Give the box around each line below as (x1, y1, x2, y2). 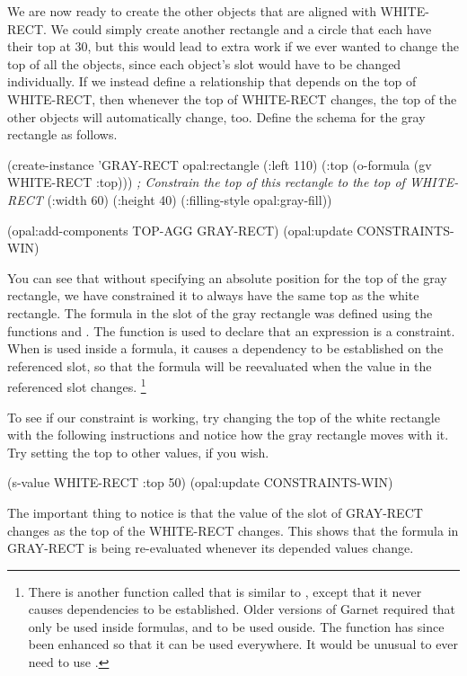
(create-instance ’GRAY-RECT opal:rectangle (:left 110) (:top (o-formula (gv (7, 155, 432, 173)
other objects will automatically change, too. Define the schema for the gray (7, 107, 426, 126)
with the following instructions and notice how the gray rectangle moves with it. (7, 425, 449, 444)
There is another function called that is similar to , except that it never (28, 582, 422, 600)
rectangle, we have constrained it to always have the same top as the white (7, 286, 419, 305)
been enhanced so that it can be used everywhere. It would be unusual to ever (28, 635, 459, 654)
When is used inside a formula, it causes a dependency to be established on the (7, 339, 444, 358)
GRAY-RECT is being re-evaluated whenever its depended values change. (7, 538, 414, 557)
